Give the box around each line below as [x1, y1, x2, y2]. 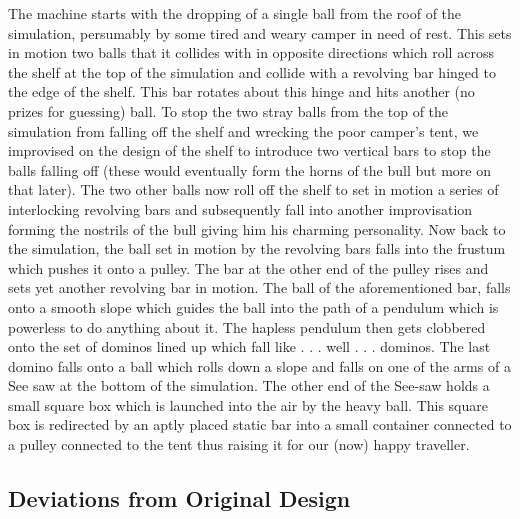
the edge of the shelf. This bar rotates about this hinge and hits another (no [8, 81, 475, 102]
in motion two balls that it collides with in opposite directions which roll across [8, 42, 494, 63]
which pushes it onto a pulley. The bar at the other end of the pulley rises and [8, 257, 489, 278]
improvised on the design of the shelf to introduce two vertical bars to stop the [8, 140, 491, 161]
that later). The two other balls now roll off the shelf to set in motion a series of [8, 179, 499, 200]
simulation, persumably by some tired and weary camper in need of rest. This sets [8, 22, 512, 43]
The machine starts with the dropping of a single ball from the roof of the [8, 3, 462, 23]
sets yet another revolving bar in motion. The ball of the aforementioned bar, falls [8, 277, 511, 298]
